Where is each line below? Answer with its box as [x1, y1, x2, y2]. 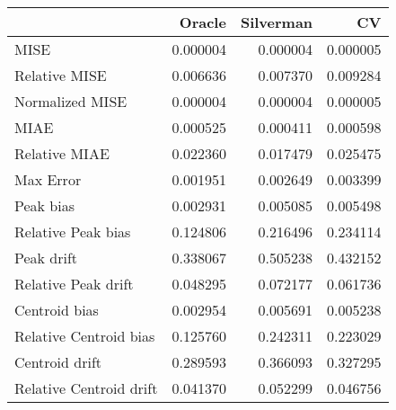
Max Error [14, 169, 82, 190]
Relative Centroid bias [14, 325, 155, 346]
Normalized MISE [14, 91, 128, 111]
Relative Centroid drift [14, 378, 158, 398]
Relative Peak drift [14, 273, 134, 294]
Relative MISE [14, 65, 107, 85]
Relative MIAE [14, 143, 110, 164]
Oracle [179, 12, 226, 32]
